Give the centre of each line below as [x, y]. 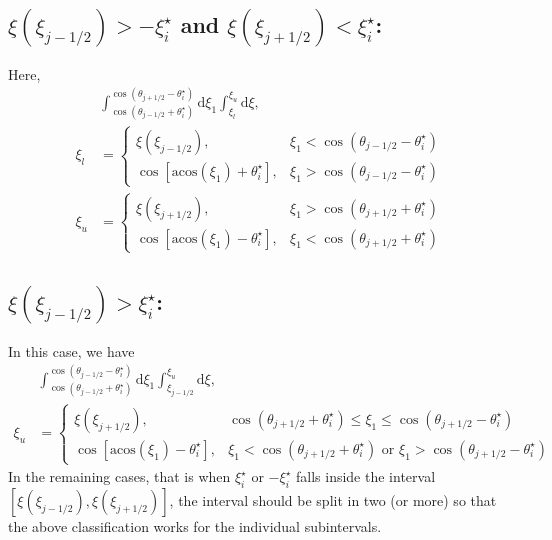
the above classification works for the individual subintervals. [195, 525]
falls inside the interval [366, 476]
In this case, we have [71, 350]
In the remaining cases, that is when [119, 476]
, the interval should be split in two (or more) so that [333, 499]
